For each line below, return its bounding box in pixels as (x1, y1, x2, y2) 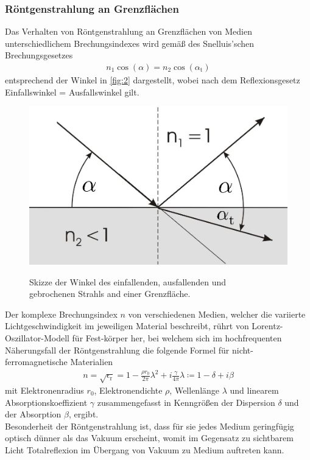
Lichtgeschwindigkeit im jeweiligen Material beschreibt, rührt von (5, 319, 249, 332)
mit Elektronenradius (5, 384, 84, 397)
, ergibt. (68, 408, 99, 420)
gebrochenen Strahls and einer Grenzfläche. (29, 287, 191, 300)
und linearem (230, 384, 279, 397)
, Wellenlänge (169, 384, 220, 397)
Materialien (70, 355, 113, 368)
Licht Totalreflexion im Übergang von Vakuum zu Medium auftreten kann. (5, 443, 284, 456)
